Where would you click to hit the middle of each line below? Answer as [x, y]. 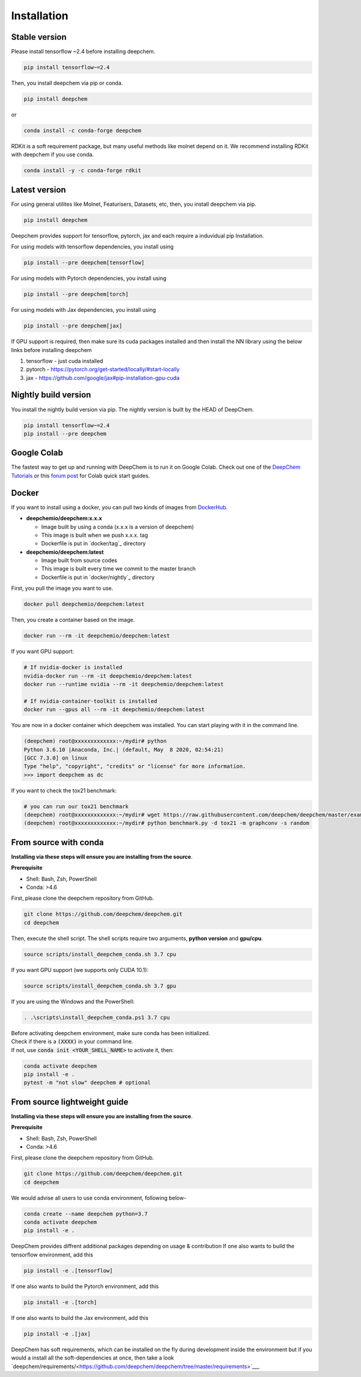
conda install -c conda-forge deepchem [82, 130]
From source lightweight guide [70, 1102]
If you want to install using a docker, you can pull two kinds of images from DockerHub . [119, 507]
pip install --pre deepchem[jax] [73, 326]
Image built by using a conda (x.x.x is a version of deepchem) [118, 527]
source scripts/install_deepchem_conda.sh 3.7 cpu [100, 954]
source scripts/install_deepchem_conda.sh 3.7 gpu [100, 986]
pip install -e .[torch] [60, 1302]
